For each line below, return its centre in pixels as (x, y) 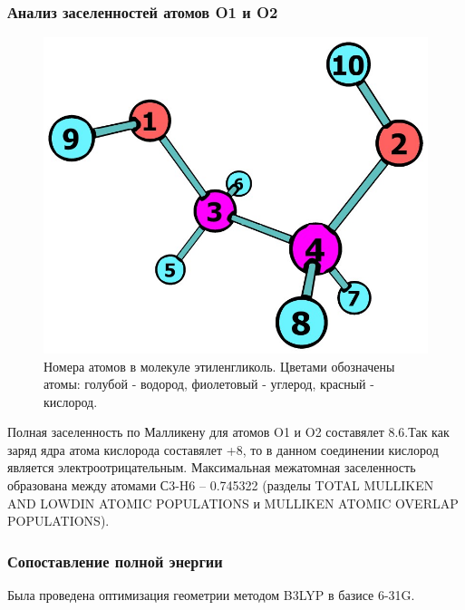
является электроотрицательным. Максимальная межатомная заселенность (212, 467)
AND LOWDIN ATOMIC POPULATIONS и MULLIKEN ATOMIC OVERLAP (233, 503)
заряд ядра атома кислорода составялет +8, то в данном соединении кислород (223, 449)
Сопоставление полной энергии (115, 561)
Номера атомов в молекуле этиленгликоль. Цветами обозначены (219, 366)
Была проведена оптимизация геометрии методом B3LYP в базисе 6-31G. (211, 595)
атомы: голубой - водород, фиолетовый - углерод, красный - (209, 384)
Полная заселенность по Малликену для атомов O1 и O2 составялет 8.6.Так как (228, 432)
